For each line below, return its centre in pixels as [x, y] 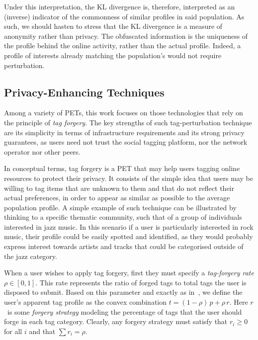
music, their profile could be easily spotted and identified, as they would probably [129, 236]
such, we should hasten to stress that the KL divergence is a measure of [113, 26]
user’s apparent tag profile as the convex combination [86, 302]
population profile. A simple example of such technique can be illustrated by [120, 207]
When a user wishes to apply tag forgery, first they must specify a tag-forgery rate [129, 273]
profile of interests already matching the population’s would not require [113, 55]
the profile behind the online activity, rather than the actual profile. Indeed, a [123, 45]
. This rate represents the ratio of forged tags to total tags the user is [141, 282]
